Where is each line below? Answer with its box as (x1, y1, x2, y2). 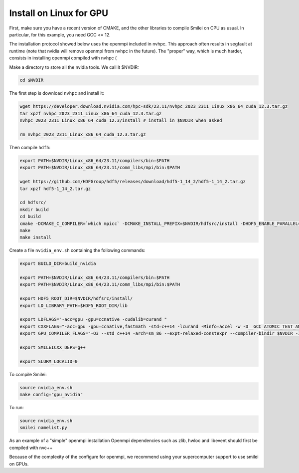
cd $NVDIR (19, 77, 44, 83)
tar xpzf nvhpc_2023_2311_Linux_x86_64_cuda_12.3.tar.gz (19, 110, 162, 116)
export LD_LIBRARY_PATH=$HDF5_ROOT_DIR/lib (19, 302, 128, 308)
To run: (9, 405, 24, 411)
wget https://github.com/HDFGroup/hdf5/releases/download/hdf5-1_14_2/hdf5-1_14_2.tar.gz (19, 179, 246, 185)
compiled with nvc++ (9, 445, 53, 451)
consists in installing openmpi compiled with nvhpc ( (9, 55, 117, 61)
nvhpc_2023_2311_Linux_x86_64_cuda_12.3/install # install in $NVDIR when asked (19, 118, 222, 123)
